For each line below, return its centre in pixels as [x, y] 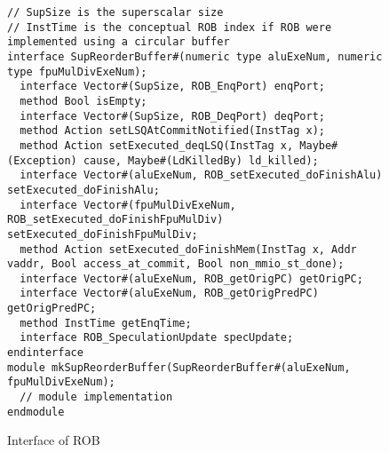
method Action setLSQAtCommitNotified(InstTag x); [172, 131]
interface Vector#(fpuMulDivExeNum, [128, 205]
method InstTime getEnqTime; [106, 323]
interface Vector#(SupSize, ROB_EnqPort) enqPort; [172, 87]
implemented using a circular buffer [119, 42]
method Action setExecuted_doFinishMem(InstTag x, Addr [188, 249]
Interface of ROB [54, 440]
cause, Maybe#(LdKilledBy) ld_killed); [201, 160]
